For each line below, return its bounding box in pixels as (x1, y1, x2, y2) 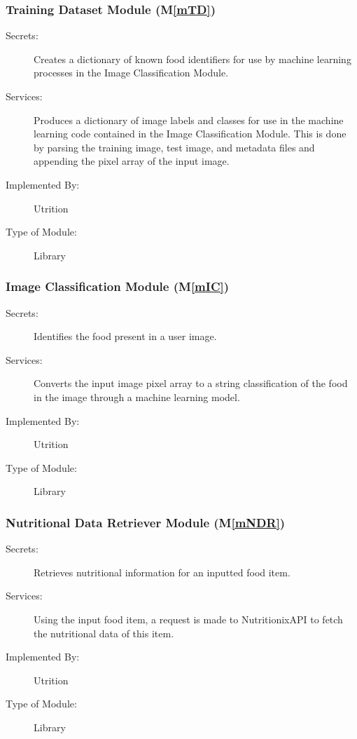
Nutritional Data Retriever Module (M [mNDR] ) (6, 513, 286, 531)
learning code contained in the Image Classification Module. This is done (34, 126, 346, 141)
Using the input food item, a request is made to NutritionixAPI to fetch (34, 611, 343, 626)
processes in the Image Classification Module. (34, 65, 229, 80)
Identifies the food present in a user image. (34, 329, 217, 344)
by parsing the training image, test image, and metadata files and (34, 140, 315, 154)
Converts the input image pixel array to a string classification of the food (34, 376, 348, 391)
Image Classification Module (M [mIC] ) (6, 278, 230, 295)
